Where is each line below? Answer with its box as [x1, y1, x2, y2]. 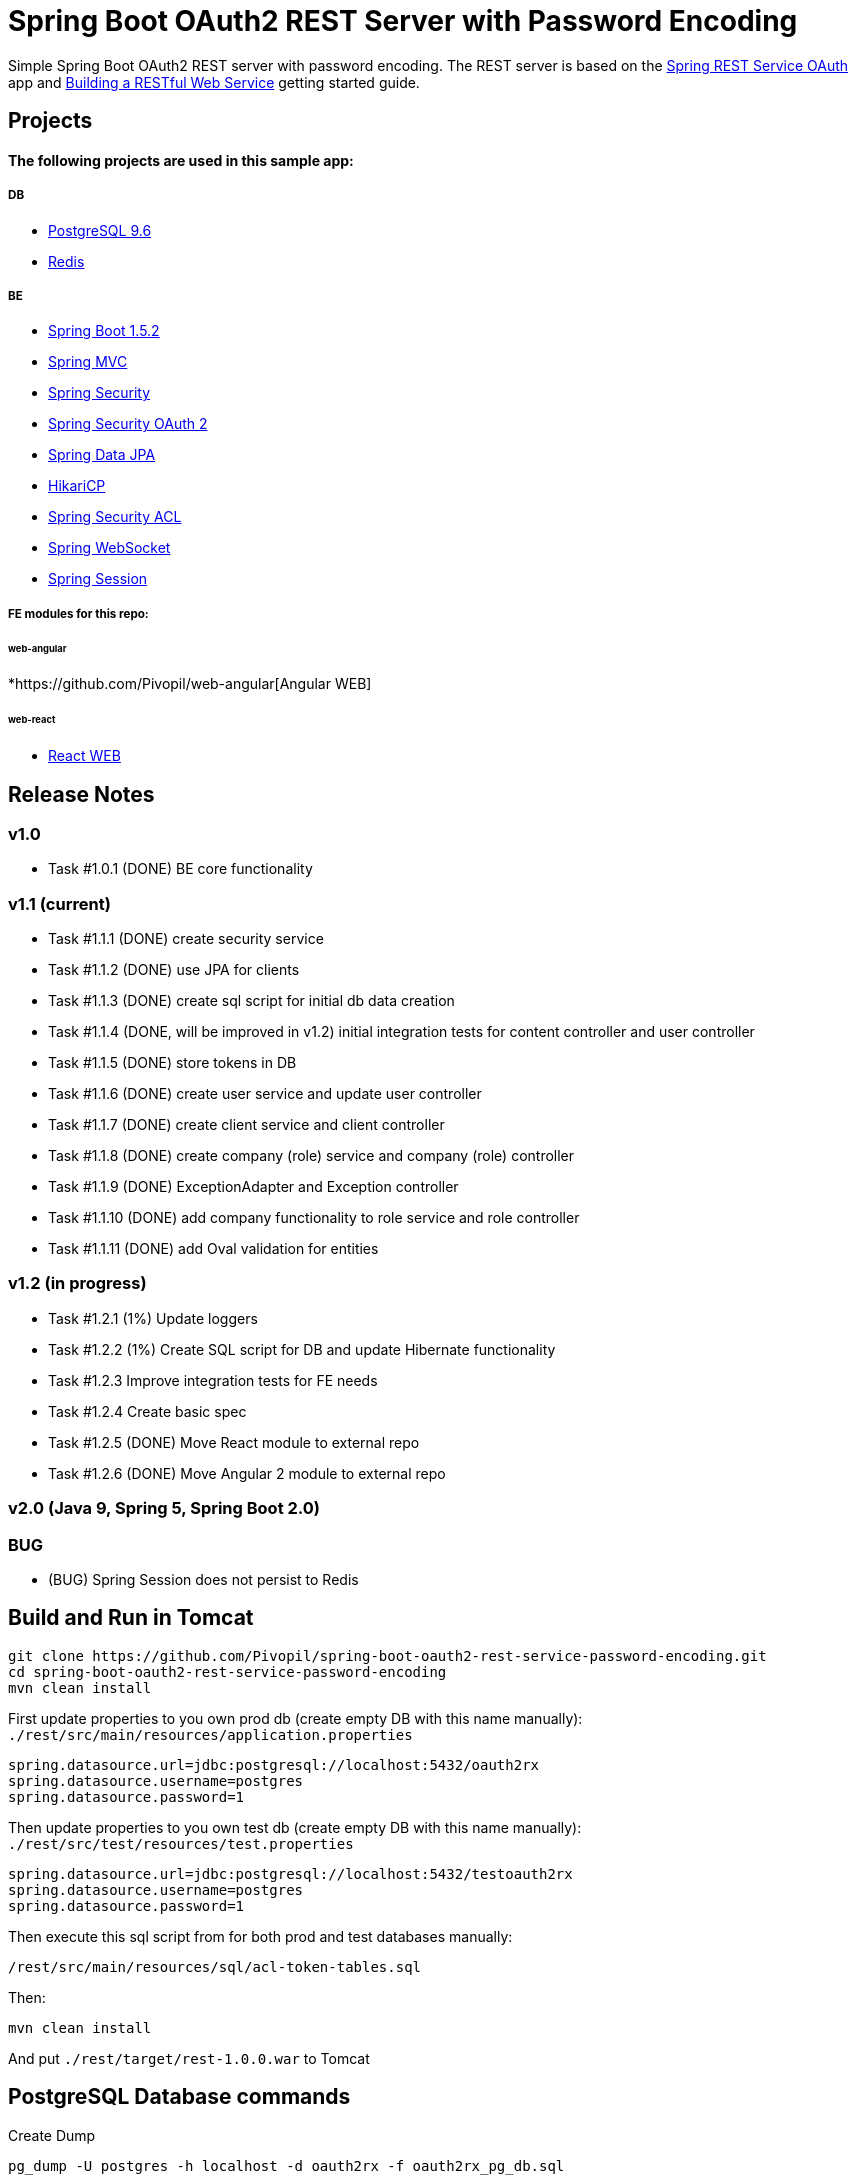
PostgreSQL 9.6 [48, 221, 152, 239]
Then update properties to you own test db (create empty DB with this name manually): [8, 1818, 582, 1836]
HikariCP [48, 477, 106, 495]
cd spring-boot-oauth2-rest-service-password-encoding [8, 1663, 447, 1680]
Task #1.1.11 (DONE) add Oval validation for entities [48, 1240, 379, 1258]
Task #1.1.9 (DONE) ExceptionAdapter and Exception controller [48, 1178, 459, 1196]
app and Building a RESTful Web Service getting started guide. [8, 73, 420, 91]
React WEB [48, 747, 121, 765]
